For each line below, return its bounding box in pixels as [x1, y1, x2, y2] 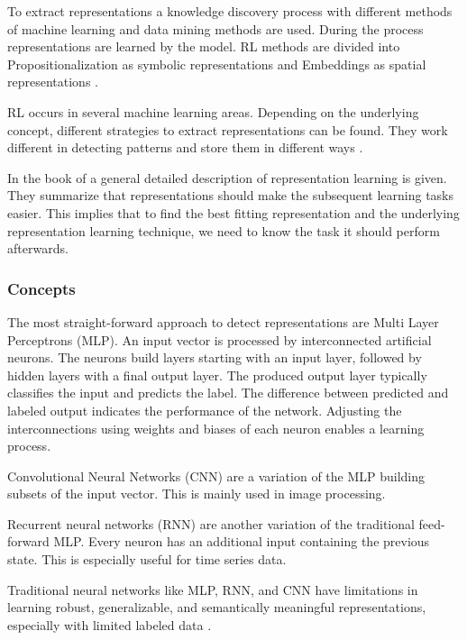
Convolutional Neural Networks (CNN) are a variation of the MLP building [7, 466, 426, 485]
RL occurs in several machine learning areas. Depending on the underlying [7, 102, 419, 121]
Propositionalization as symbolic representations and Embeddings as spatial [7, 54, 426, 73]
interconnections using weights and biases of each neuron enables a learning [7, 418, 425, 437]
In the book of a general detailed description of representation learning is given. [7, 168, 447, 187]
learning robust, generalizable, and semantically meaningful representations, [7, 598, 426, 617]
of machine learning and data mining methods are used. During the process [7, 19, 424, 38]
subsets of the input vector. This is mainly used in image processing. [7, 484, 386, 503]
